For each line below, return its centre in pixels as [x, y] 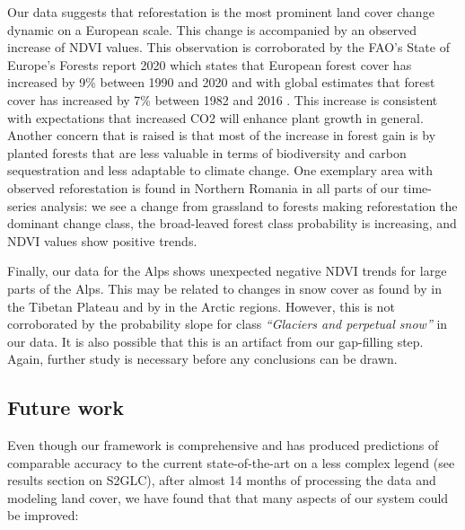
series [22, 205]
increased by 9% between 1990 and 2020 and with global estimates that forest [221, 82]
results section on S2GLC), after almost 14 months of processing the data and [222, 480]
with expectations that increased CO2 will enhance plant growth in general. [215, 117]
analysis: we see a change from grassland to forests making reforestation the [249, 205]
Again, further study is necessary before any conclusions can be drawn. [202, 359]
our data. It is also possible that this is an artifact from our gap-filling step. [215, 341]
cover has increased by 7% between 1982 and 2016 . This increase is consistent [223, 99]
